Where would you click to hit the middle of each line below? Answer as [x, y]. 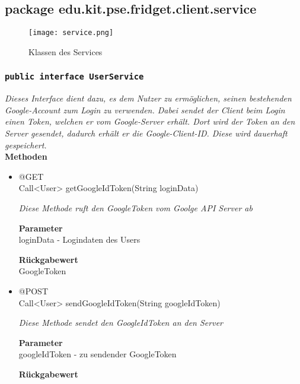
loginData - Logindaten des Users [79, 239]
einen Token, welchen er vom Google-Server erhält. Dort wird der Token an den [150, 121]
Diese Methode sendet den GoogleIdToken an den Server [121, 323]
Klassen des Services [66, 51]
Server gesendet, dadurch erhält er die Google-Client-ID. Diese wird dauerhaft [146, 133]
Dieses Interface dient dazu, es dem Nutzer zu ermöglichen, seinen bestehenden [148, 98]
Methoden [26, 156]
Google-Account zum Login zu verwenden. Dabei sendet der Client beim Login [145, 110]
